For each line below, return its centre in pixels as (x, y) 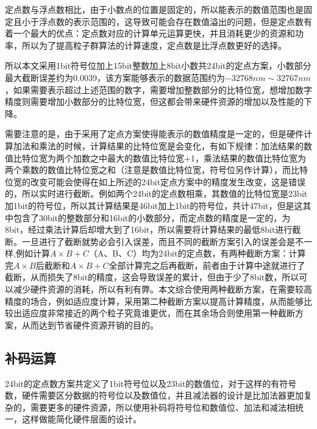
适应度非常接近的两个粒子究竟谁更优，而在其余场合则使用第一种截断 (158, 313)
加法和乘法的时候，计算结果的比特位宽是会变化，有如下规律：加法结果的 (158, 145)
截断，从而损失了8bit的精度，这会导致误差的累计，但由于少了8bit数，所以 (152, 277)
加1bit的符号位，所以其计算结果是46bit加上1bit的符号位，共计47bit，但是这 (154, 205)
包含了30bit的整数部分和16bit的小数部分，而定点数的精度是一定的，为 (152, 217)
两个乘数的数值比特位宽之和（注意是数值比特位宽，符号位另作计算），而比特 (156, 170)
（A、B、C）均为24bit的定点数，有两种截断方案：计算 (197, 253)
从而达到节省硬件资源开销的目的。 (90, 324)
